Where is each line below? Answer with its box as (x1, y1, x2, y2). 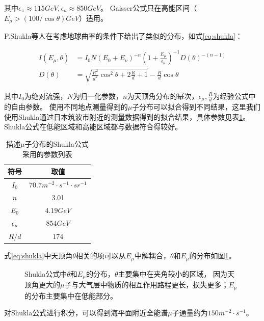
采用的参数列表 (22, 148, 72, 159)
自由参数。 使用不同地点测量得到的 (11, 101, 128, 112)
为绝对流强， (24, 90, 67, 101)
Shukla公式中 (24, 268, 67, 279)
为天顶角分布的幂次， (127, 90, 199, 101)
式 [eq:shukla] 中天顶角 (4, 250, 73, 261)
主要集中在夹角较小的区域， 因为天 (118, 268, 235, 279)
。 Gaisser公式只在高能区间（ (100, 3, 197, 13)
